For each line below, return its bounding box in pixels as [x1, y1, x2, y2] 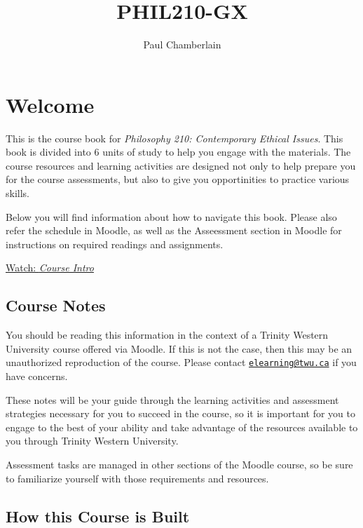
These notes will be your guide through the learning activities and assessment [6, 392, 339, 407]
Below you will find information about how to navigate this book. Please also [6, 209, 337, 224]
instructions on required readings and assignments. [6, 236, 224, 251]
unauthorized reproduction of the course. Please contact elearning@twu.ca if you [6, 355, 357, 370]
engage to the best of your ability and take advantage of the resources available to [6, 419, 358, 434]
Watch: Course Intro [6, 260, 94, 275]
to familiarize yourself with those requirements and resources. [6, 471, 269, 485]
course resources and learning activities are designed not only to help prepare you [6, 158, 356, 172]
